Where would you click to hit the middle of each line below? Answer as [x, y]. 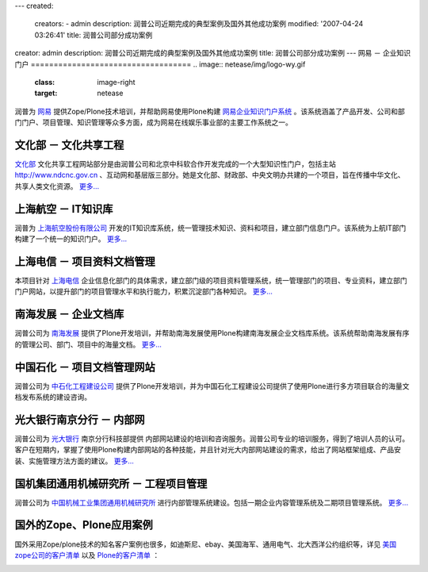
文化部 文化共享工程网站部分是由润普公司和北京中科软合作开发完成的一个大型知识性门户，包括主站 [175, 164]
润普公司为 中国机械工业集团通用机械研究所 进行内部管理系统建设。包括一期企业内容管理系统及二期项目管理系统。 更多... [211, 502]
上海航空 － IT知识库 [64, 209]
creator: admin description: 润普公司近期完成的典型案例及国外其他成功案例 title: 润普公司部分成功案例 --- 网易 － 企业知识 [213, 53]
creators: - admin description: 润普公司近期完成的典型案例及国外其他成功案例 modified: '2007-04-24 [199, 24]
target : [46, 93]
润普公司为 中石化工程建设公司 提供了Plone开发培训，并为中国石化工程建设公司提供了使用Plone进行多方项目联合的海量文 [212, 386]
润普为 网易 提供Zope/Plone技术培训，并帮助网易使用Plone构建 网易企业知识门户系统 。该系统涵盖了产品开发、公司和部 [210, 111]
